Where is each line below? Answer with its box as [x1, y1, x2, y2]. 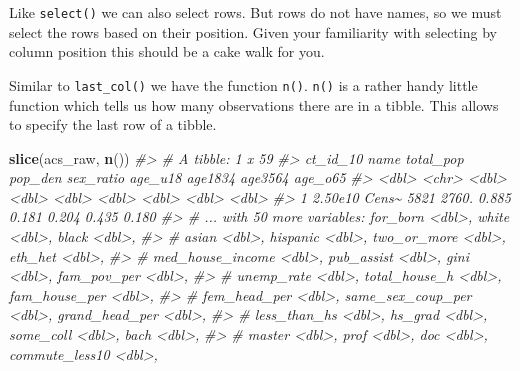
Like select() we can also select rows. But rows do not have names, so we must [9, 2, 502, 22]
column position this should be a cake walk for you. [9, 41, 325, 62]
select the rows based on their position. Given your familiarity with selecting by [9, 21, 497, 42]
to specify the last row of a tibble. [9, 114, 217, 135]
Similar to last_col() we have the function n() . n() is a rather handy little [9, 74, 478, 95]
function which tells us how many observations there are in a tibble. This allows [9, 94, 499, 115]
